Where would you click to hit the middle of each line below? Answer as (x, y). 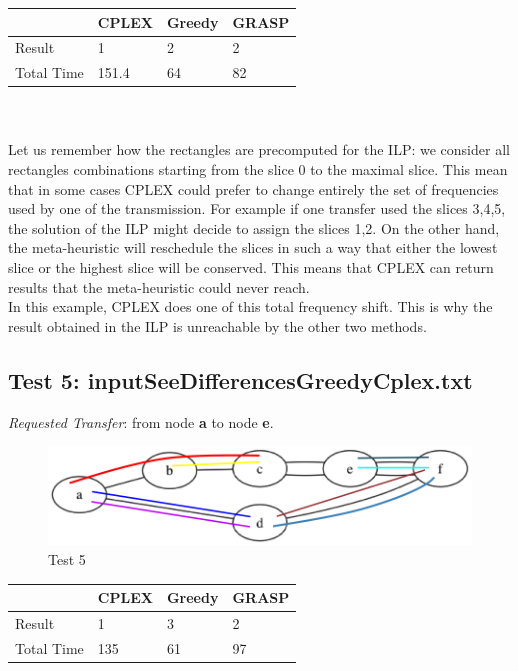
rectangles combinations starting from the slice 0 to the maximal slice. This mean (258, 169)
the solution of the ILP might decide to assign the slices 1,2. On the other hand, (254, 227)
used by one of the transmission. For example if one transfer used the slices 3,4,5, (257, 208)
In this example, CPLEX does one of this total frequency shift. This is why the (250, 306)
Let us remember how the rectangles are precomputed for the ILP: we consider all (259, 149)
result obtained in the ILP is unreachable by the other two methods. (217, 325)
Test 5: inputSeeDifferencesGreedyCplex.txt (240, 379)
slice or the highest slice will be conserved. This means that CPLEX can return (251, 267)
